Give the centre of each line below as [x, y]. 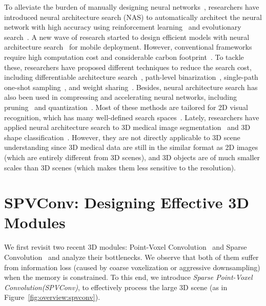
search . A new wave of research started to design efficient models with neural [127, 37]
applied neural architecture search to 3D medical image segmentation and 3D [127, 127]
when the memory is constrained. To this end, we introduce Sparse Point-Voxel [128, 277]
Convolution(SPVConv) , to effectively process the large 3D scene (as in [116, 287]
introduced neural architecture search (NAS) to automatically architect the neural [133, 17]
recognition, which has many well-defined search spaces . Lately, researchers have [132, 117]
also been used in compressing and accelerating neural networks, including [120, 97]
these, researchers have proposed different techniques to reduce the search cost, [128, 67]
